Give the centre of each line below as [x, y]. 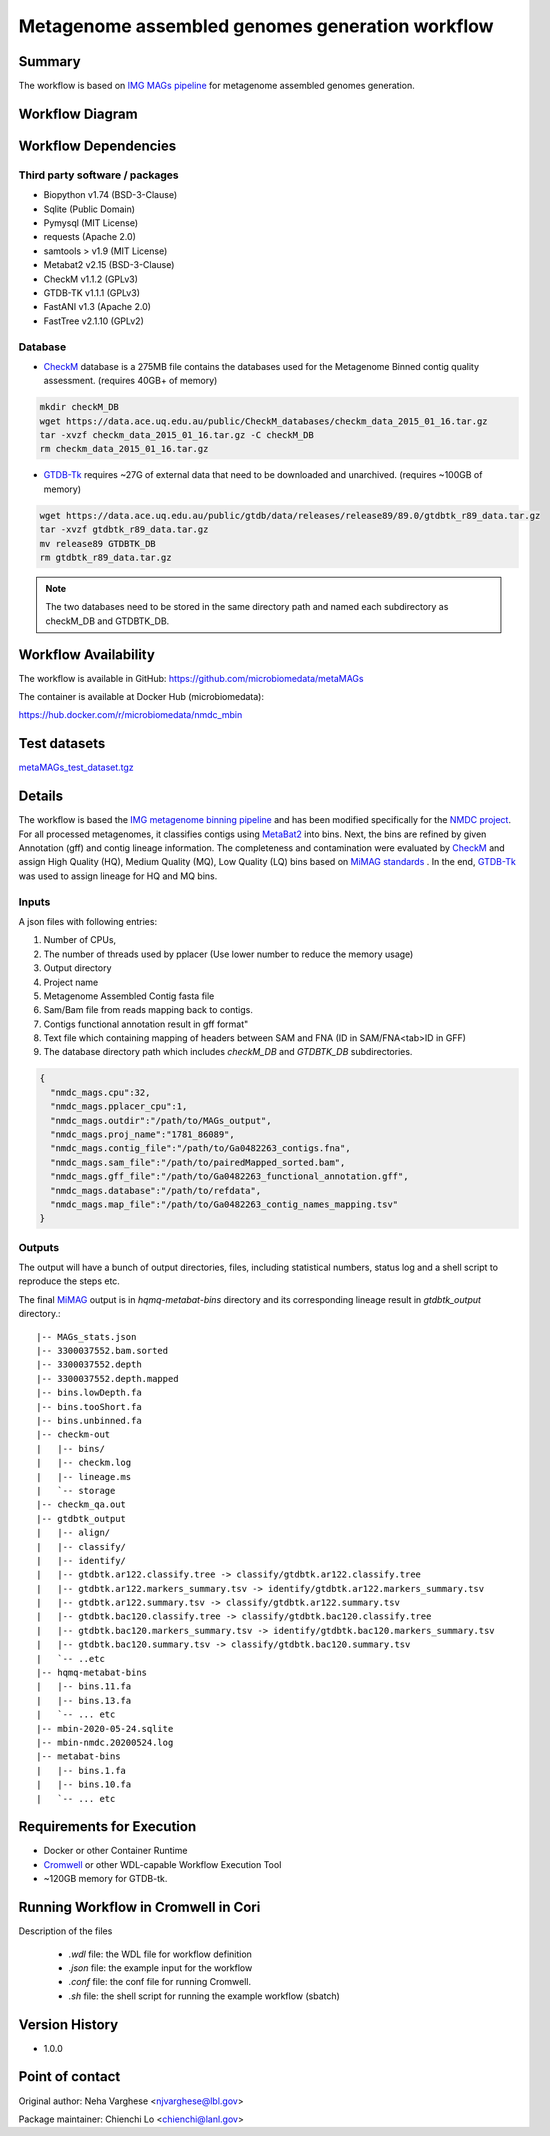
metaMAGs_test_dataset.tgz [76, 767]
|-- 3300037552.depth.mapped [107, 1378]
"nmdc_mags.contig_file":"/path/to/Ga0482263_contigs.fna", [200, 1148]
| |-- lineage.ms [84, 1476]
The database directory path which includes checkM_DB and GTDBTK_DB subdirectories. [228, 1052]
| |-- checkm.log [84, 1463]
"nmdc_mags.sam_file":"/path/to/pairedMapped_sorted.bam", [198, 1162]
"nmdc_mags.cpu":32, [100, 1092]
